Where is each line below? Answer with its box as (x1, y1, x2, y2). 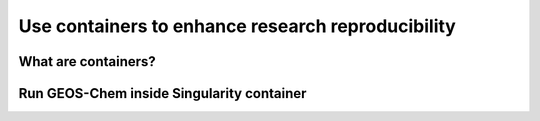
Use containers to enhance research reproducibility (18, 15, 457, 37)
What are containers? (18, 53, 157, 70)
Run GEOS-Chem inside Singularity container (18, 85, 307, 102)
